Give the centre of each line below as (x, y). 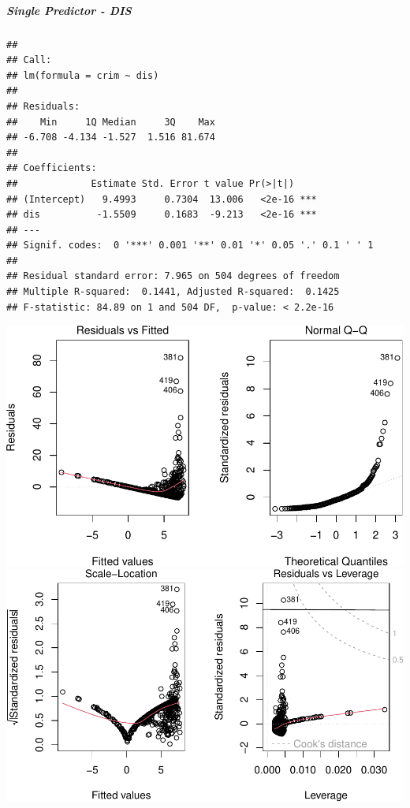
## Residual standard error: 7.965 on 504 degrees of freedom (173, 276)
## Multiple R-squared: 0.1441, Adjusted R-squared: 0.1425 (173, 292)
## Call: (29, 60)
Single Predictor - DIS (69, 10)
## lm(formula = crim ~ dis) (83, 75)
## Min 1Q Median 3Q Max (111, 122)
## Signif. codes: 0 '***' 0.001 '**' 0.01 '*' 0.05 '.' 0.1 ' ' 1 (190, 246)
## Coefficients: (52, 168)
